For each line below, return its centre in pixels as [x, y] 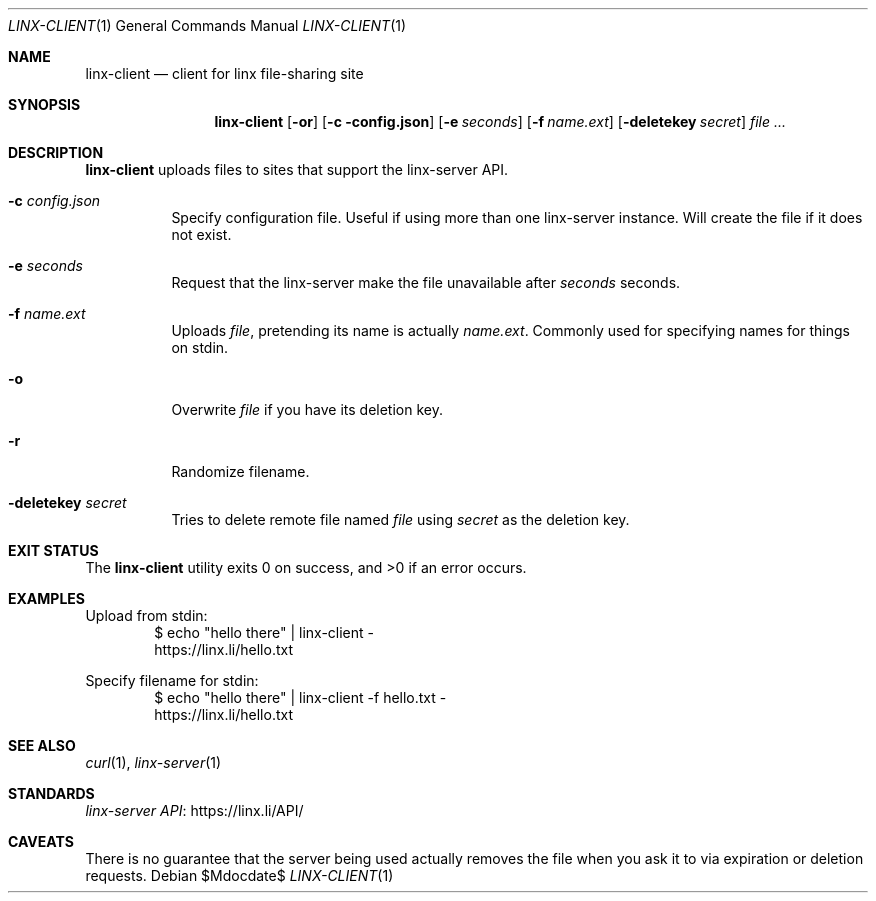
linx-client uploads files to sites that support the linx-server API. [297, 169]
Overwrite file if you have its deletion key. [307, 409]
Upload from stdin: [146, 615]
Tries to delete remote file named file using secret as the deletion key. [400, 519]
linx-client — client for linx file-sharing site [224, 73]
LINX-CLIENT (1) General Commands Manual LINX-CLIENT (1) [207, 25]
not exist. [201, 234]
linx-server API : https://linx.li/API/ [194, 810]
